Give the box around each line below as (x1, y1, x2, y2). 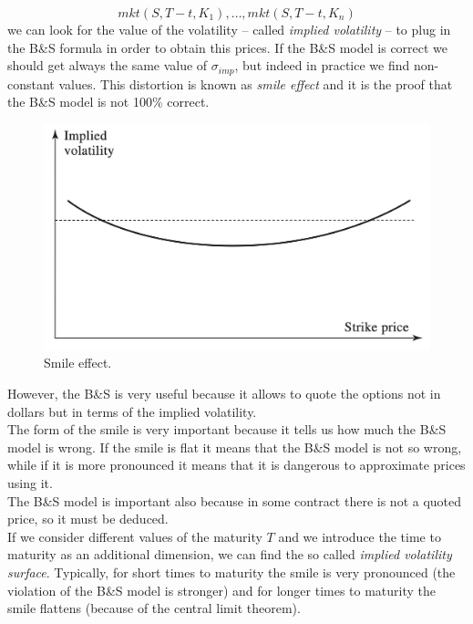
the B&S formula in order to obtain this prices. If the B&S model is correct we (7, 37, 448, 57)
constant (7, 74, 55, 93)
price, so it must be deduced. (7, 509, 169, 528)
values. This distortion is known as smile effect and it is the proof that (58, 74, 453, 93)
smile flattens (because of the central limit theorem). (7, 598, 301, 618)
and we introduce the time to (278, 526, 441, 546)
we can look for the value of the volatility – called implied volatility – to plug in (7, 20, 451, 38)
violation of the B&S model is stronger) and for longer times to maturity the (7, 580, 437, 599)
